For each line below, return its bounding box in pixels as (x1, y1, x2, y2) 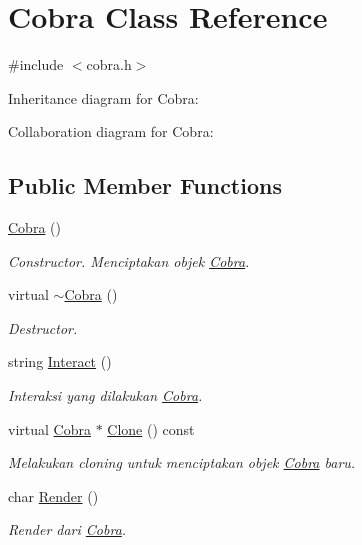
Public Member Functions (8, 170, 282, 201)
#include (8, 54, 64, 75)
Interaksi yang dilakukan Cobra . (8, 385, 203, 406)
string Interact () (8, 351, 112, 372)
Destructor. (8, 317, 78, 338)
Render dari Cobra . (8, 519, 127, 540)
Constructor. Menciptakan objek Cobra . (8, 250, 250, 271)
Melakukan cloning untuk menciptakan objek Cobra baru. (8, 452, 356, 473)
